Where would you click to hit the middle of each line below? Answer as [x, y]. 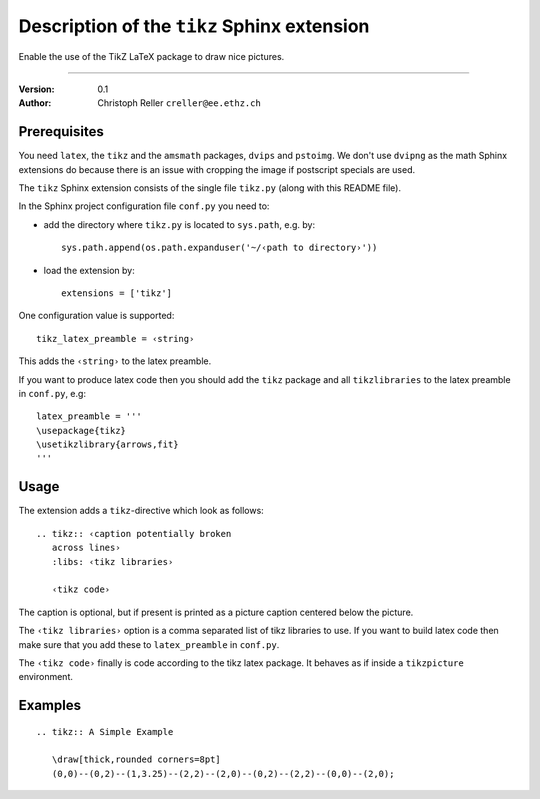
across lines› [86, 548]
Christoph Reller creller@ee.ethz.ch [179, 103]
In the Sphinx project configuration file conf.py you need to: [144, 206]
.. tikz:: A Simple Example [105, 731]
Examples [50, 705]
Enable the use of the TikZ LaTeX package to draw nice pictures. [151, 56]
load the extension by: [89, 270]
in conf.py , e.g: [52, 393]
